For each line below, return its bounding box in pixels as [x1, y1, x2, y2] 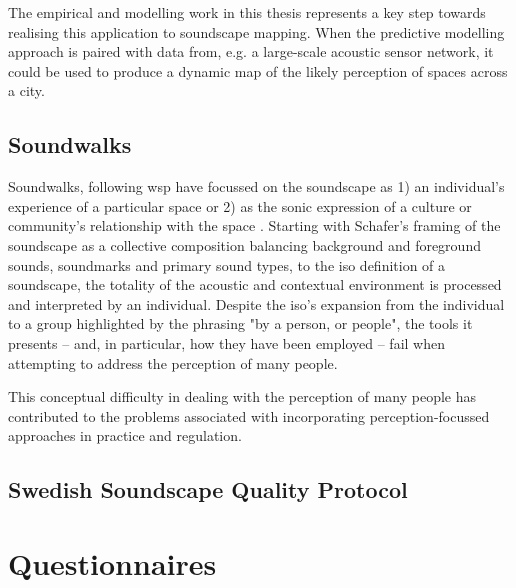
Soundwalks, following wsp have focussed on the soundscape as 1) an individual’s [8, 176, 505, 197]
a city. [8, 80, 45, 101]
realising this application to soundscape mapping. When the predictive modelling [8, 21, 505, 42]
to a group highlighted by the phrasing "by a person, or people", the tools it [8, 313, 473, 334]
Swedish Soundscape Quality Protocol [8, 474, 408, 505]
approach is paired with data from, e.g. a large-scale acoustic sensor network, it [8, 41, 494, 62]
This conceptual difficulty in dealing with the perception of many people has [8, 386, 477, 407]
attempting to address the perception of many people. [8, 352, 338, 373]
